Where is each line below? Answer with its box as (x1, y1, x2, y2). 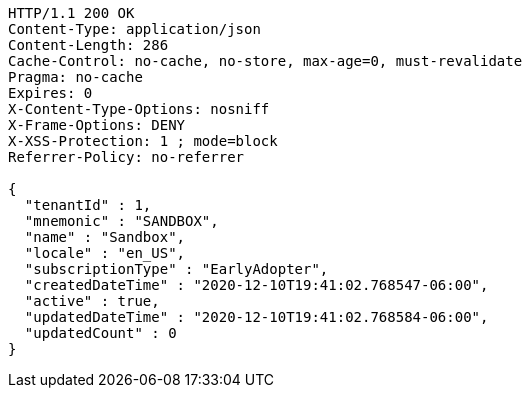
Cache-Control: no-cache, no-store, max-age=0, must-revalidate (8, 53, 523, 69)
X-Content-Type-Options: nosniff (8, 101, 270, 117)
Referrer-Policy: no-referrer (8, 149, 245, 165)
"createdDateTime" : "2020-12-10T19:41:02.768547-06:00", (24, 277, 489, 293)
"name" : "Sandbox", (24, 229, 186, 245)
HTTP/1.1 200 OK (8, 5, 135, 21)
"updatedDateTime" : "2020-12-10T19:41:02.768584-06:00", (24, 309, 489, 325)
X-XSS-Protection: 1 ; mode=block (8, 133, 278, 149)
